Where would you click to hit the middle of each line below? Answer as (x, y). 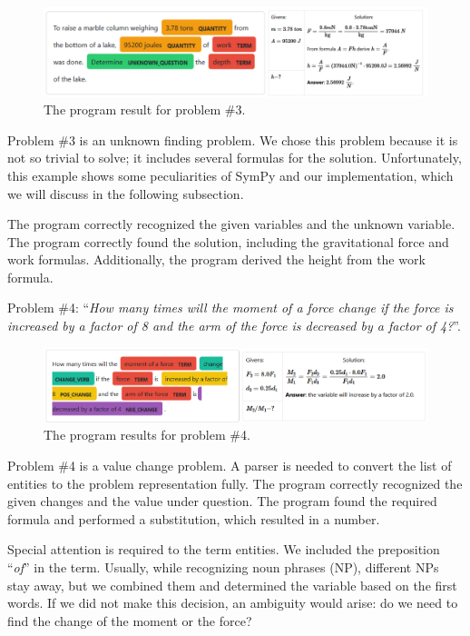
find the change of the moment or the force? (130, 620)
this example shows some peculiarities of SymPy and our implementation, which (230, 175)
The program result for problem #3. (145, 109)
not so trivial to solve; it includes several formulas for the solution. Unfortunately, (235, 158)
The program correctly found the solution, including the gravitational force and (228, 241)
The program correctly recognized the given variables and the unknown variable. (231, 224)
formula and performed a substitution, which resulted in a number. (194, 518)
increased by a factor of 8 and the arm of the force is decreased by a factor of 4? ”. (234, 326)
